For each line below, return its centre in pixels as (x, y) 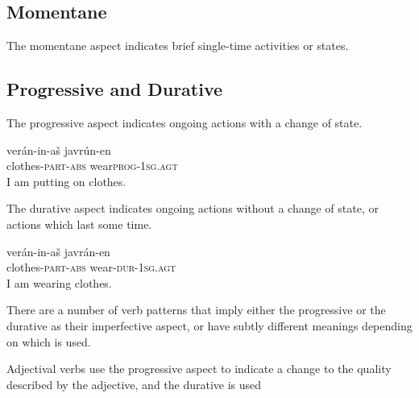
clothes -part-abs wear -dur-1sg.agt (91, 267)
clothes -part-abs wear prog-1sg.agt (92, 166)
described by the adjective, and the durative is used (134, 384)
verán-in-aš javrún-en (59, 149)
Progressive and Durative (115, 89)
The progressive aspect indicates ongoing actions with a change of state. (185, 122)
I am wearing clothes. (59, 282)
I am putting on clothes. (66, 181)
